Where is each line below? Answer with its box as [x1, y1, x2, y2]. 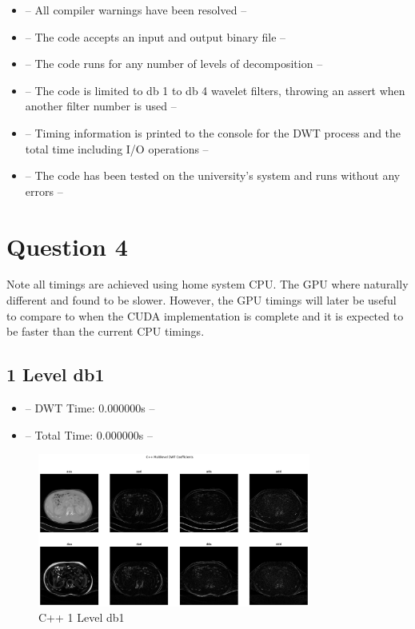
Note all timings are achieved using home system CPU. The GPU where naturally [6, 276, 409, 293]
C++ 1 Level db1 [38, 609, 125, 626]
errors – [25, 182, 63, 199]
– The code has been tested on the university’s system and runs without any [25, 167, 401, 184]
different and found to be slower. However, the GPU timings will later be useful [6, 292, 397, 309]
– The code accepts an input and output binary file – [25, 28, 286, 45]
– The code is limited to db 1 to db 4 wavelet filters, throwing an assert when [25, 82, 405, 98]
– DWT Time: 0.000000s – [25, 400, 155, 416]
